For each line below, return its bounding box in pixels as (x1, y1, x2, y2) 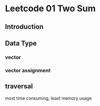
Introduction (5, 23, 44, 31)
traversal (5, 82, 33, 91)
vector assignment (5, 67, 51, 74)
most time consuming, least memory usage (5, 95, 92, 101)
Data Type (5, 39, 37, 47)
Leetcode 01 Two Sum (5, 3, 96, 14)
